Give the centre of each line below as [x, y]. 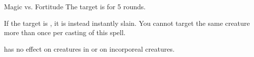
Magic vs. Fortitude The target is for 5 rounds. [75, 6]
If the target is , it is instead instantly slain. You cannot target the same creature [127, 23]
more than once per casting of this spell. [65, 32]
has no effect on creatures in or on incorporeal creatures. [89, 48]
